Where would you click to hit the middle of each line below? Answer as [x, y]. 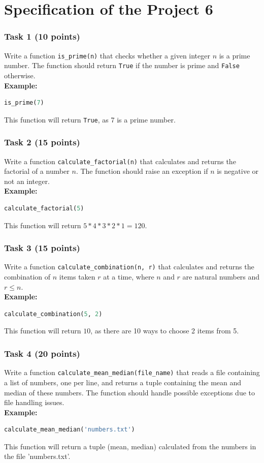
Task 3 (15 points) [42, 248]
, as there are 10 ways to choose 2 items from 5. [165, 331]
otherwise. [20, 75]
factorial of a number [37, 171]
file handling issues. [34, 402]
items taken [77, 277]
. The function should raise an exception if [142, 171]
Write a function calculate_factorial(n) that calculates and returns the [120, 161]
